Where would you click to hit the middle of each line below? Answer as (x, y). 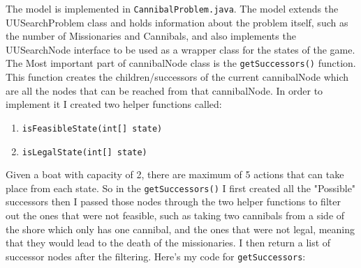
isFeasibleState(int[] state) (92, 128)
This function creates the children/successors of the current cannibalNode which (177, 77)
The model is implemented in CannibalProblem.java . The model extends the (172, 8)
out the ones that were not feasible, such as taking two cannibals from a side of (175, 215)
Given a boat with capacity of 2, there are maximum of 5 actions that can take (175, 174)
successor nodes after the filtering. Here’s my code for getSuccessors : (156, 256)
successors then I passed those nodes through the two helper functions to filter (173, 202)
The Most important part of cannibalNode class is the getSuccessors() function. (181, 63)
